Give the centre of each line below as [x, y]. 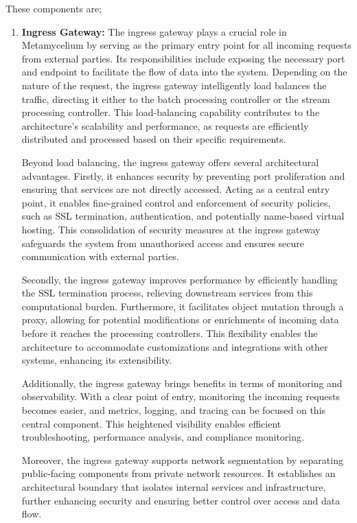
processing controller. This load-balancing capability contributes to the [171, 112]
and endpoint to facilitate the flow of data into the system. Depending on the [184, 72]
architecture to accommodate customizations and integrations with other [175, 346]
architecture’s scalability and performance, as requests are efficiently [165, 125]
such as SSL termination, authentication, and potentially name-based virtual [183, 216]
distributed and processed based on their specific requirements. [154, 139]
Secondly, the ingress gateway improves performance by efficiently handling [180, 279]
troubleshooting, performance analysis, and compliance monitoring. [163, 437]
